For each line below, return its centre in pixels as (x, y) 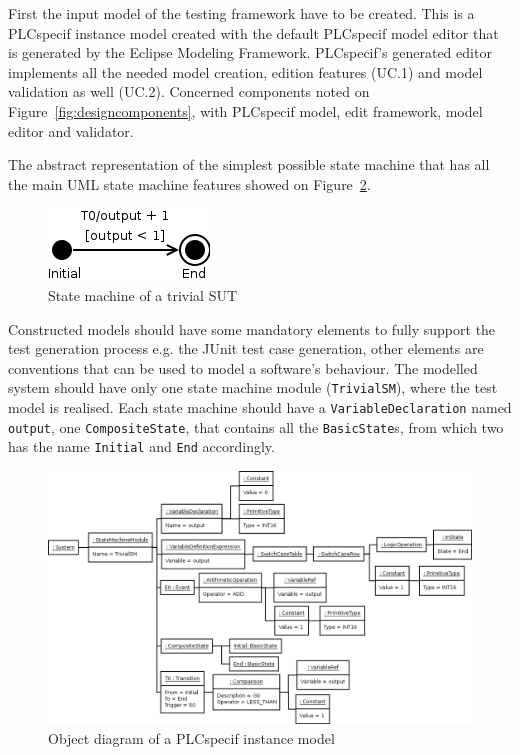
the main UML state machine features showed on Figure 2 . (189, 183)
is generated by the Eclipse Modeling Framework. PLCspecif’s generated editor (250, 52)
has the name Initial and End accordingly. (141, 446)
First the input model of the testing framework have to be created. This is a (241, 13)
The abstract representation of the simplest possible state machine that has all (249, 164)
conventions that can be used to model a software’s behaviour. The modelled (243, 367)
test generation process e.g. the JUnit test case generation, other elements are (246, 348)
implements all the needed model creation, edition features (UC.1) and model (245, 71)
